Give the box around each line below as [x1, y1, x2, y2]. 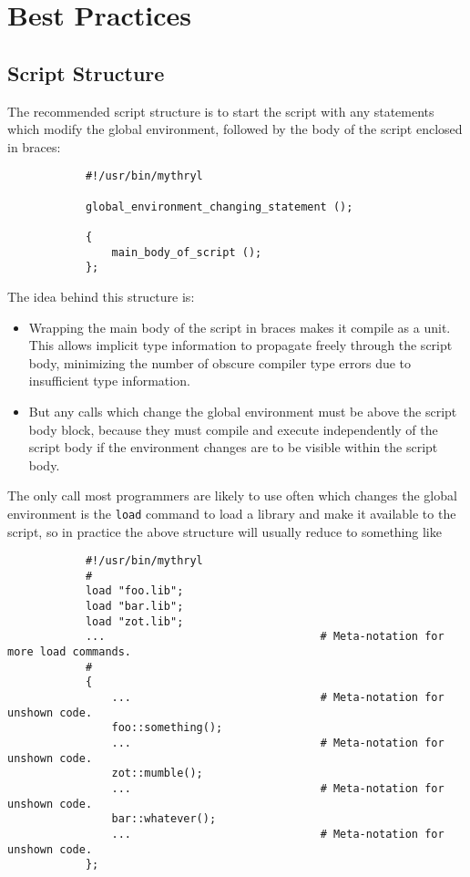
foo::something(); [111, 721, 223, 735]
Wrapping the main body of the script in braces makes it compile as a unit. [28, 317, 451, 336]
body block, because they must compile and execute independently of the [28, 419, 438, 438]
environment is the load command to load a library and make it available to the [7, 503, 456, 522]
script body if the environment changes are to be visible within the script [28, 438, 438, 457]
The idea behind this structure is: [7, 286, 195, 305]
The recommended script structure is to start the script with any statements [7, 101, 434, 120]
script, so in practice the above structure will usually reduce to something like [7, 521, 442, 541]
